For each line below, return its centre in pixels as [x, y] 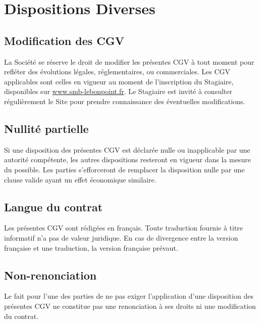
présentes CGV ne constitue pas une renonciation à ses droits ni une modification [130, 306]
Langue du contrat [54, 206]
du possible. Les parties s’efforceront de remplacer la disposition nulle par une [124, 169]
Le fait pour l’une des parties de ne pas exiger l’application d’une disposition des [129, 296]
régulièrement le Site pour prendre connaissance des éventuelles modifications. [125, 101]
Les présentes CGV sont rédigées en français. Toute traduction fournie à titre [124, 228]
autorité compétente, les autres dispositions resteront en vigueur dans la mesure [127, 159]
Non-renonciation [50, 275]
